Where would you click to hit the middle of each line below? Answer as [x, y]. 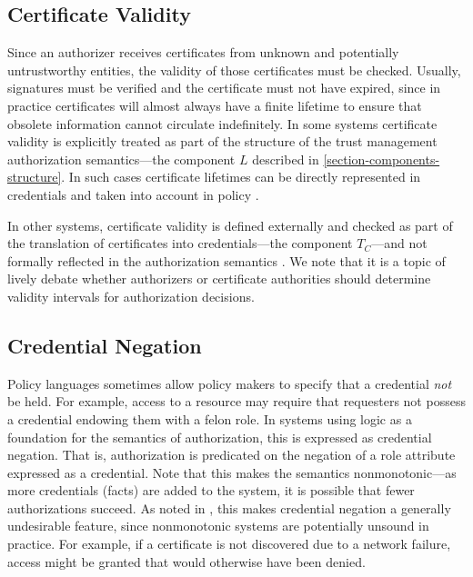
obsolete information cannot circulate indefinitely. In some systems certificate [222, 123]
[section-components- [382, 159]
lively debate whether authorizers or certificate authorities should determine [219, 279]
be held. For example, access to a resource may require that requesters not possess [236, 401]
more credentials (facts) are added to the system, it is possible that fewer [211, 490]
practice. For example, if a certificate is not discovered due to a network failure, [229, 544]
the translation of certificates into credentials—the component [180, 243]
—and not [399, 243]
